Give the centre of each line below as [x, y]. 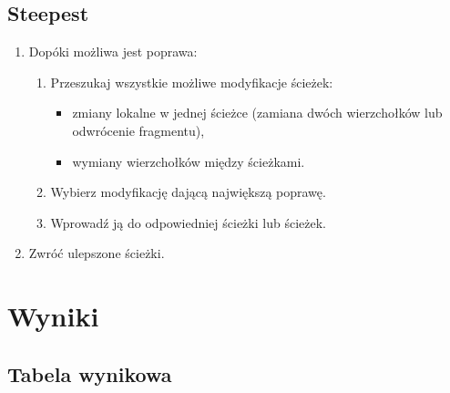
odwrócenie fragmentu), [138, 130]
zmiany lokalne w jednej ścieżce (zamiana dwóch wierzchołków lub [257, 113]
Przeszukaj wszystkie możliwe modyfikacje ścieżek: [192, 82]
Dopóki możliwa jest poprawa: [113, 52]
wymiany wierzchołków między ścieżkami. [189, 161]
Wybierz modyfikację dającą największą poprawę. [188, 192]
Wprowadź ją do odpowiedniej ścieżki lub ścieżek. [188, 222]
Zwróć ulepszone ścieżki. [97, 253]
